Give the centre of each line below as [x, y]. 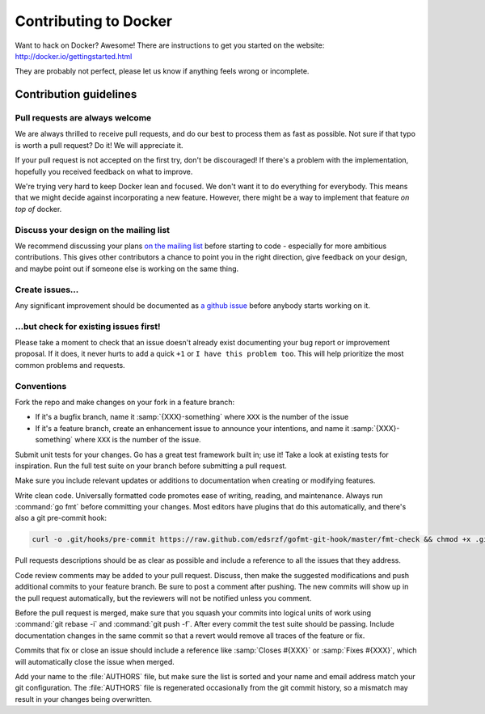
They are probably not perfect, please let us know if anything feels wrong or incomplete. [162, 71]
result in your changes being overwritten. [84, 699]
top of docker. [38, 209]
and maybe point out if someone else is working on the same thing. [127, 268]
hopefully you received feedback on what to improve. [104, 171]
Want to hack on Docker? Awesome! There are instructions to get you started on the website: [170, 45]
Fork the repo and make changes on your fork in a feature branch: [124, 402]
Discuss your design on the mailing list [92, 230]
